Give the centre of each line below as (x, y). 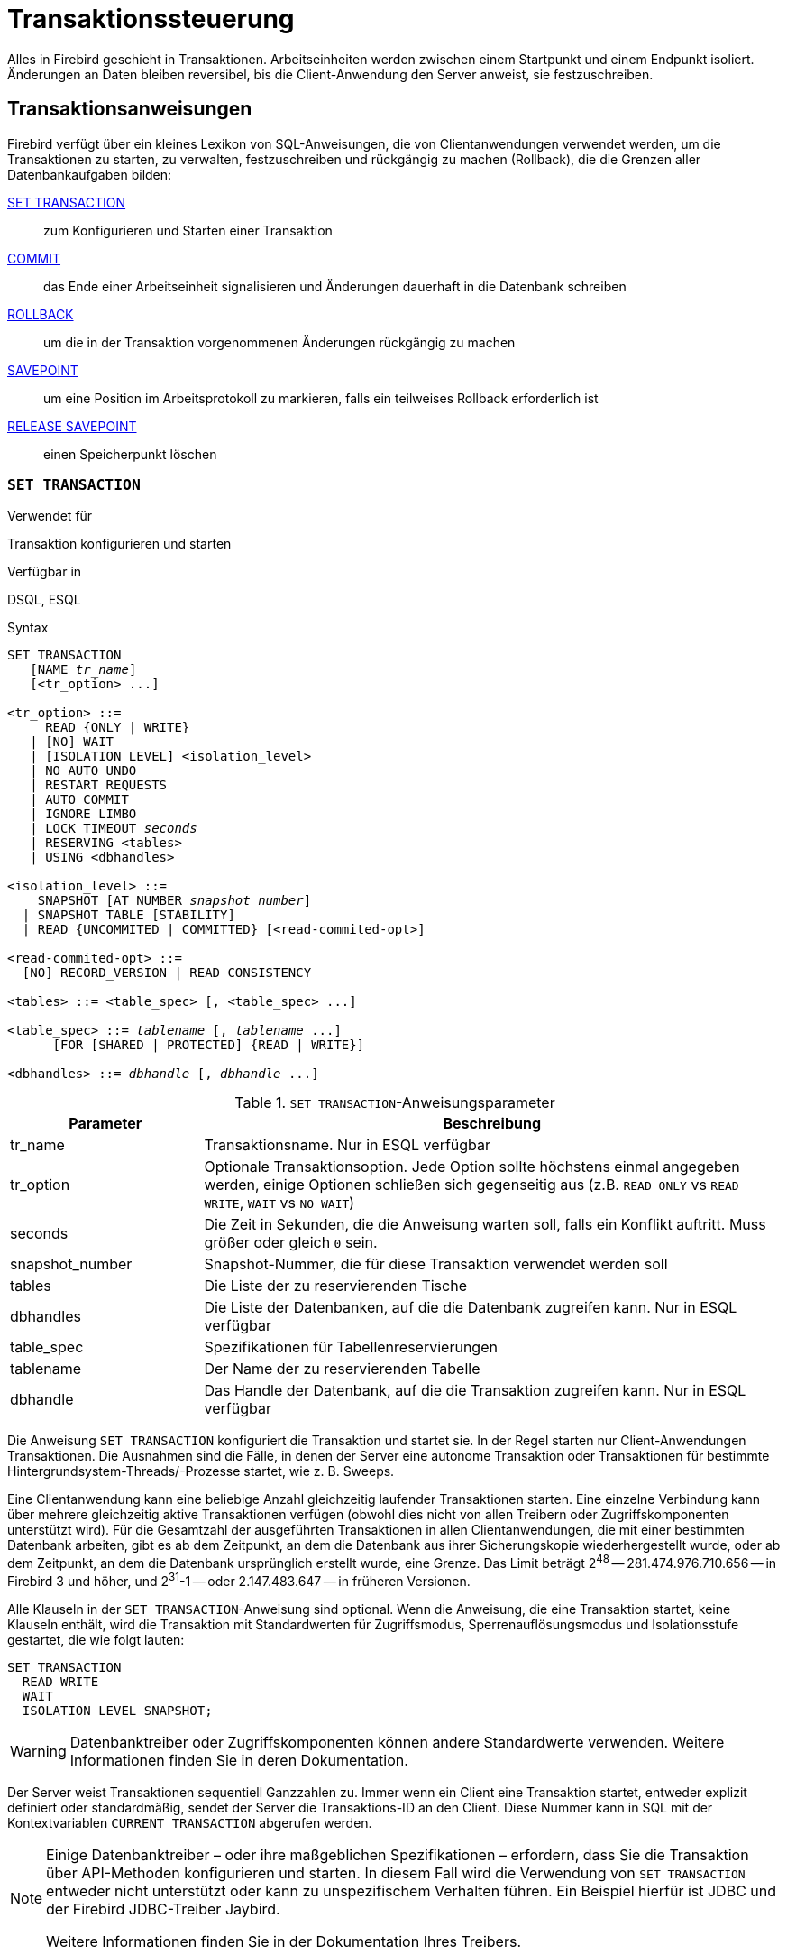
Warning (38, 1751)
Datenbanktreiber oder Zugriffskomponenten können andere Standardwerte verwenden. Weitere (397, 1742)
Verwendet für (50, 516)
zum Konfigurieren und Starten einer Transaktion (188, 230)
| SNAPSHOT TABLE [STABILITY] (128, 915)
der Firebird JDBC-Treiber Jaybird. (163, 1909)
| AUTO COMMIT (79, 800)
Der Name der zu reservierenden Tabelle (342, 1369)
